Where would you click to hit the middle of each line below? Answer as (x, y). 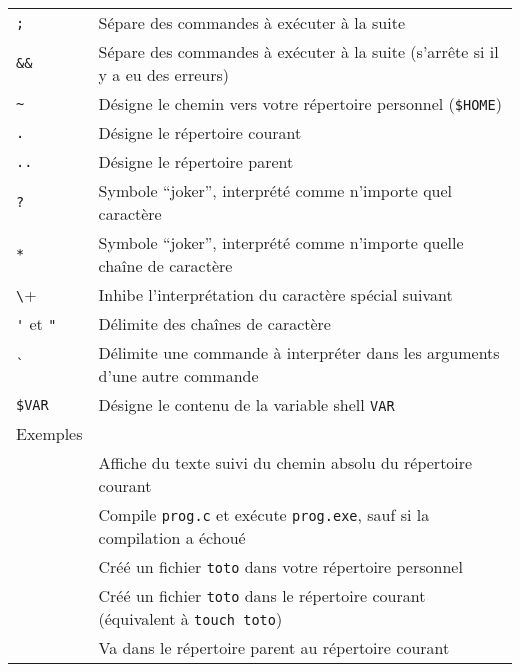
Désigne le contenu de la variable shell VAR (246, 404)
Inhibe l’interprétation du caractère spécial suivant (275, 294)
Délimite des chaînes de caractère (214, 323)
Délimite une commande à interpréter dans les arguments (299, 352)
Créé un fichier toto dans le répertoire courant (262, 595)
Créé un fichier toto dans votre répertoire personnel (280, 566)
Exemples (49, 433)
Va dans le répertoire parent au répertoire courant (274, 647)
